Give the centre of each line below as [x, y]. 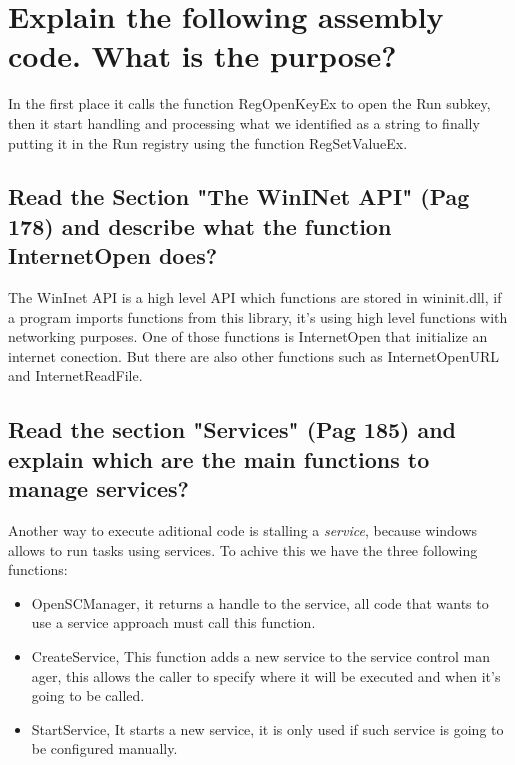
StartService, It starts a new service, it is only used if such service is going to [267, 728]
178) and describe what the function [200, 225]
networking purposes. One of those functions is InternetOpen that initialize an [248, 336]
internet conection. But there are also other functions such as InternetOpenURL [254, 355]
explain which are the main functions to [219, 458]
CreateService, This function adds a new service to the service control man [260, 656]
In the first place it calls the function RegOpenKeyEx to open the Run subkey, [249, 103]
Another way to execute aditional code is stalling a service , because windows [243, 530]
